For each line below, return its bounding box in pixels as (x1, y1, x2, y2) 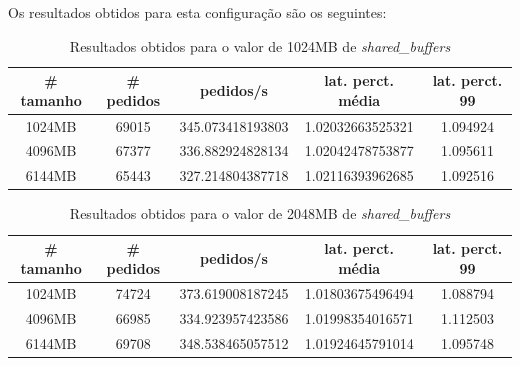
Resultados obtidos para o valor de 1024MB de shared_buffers (69, 35, 451, 56)
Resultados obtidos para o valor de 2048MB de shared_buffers (69, 203, 451, 224)
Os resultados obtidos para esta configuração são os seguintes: (8, 2, 387, 22)
